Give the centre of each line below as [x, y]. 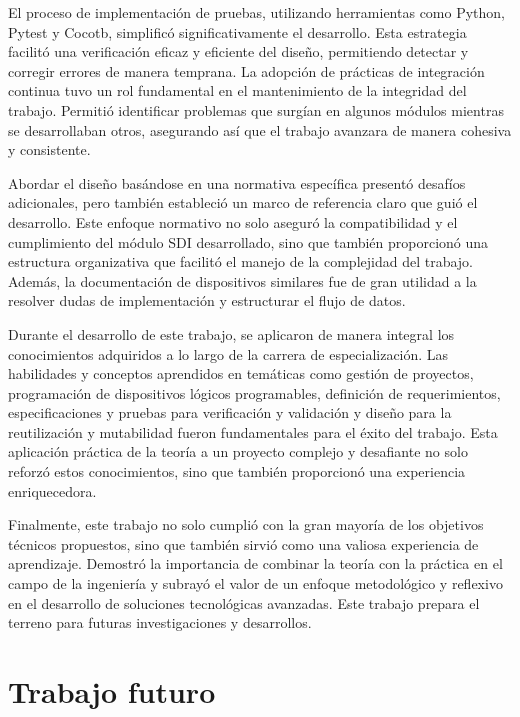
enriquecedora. [52, 490]
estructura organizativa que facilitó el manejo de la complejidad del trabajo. [240, 261]
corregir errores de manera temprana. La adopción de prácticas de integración [246, 70]
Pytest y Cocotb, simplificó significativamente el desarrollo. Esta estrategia [237, 31]
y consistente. [49, 149]
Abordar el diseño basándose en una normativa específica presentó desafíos [237, 182]
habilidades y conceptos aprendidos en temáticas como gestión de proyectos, [241, 373]
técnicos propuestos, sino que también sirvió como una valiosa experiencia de [243, 543]
